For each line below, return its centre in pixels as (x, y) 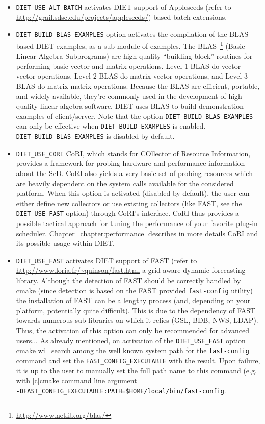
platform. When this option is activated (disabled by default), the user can (133, 193)
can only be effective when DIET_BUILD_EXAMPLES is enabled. (111, 126)
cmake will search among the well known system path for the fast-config (132, 350)
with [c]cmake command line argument (76, 380)
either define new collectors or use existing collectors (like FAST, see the (129, 203)
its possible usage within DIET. (65, 243)
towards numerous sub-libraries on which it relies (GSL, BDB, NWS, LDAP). (137, 320)
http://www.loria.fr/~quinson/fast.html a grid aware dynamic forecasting (131, 270)
